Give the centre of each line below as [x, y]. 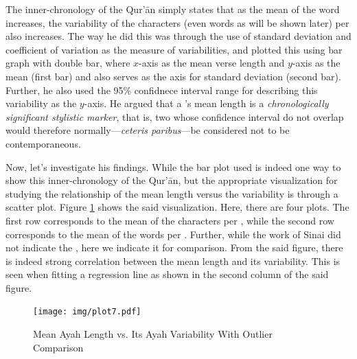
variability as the [41, 103]
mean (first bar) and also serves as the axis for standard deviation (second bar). [173, 76]
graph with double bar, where [68, 63]
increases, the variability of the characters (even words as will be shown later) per [177, 22]
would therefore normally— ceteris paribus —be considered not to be [148, 130]
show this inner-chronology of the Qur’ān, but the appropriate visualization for [172, 180]
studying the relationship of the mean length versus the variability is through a [172, 193]
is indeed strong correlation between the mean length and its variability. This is [173, 260]
